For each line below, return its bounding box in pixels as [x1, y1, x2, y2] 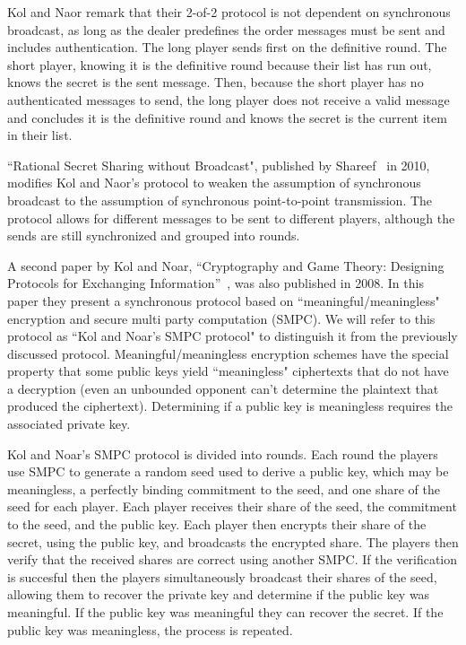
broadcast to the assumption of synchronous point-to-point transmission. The [7, 190, 433, 209]
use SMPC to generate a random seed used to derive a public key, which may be [7, 462, 449, 481]
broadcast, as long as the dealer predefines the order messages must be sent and [7, 20, 445, 39]
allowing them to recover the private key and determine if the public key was [7, 585, 430, 604]
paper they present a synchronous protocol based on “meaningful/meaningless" [7, 291, 440, 309]
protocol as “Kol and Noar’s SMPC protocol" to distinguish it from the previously [7, 327, 458, 345]
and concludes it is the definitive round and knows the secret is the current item [7, 108, 447, 126]
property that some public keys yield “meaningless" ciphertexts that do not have [7, 362, 449, 380]
